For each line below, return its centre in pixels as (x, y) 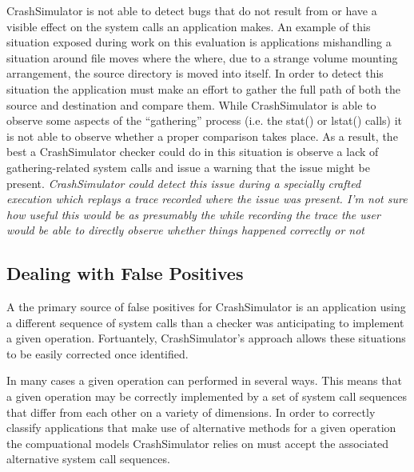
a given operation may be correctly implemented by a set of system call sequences (207, 396)
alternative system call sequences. (88, 459)
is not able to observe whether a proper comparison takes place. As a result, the (202, 136)
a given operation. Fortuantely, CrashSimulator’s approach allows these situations (206, 338)
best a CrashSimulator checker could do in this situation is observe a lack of (193, 152)
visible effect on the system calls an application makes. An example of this (189, 26)
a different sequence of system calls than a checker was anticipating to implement (205, 322)
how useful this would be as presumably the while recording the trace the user (193, 214)
